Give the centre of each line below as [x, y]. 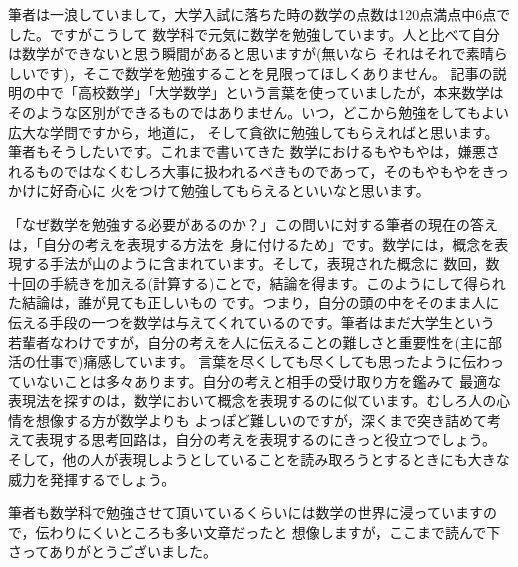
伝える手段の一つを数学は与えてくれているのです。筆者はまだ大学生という [251, 321]
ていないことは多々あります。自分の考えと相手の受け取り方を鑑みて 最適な [255, 380]
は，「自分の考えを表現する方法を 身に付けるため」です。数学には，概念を [251, 243]
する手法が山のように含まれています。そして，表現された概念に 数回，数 [260, 263]
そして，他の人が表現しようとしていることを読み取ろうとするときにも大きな [259, 459]
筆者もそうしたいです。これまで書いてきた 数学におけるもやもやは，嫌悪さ [254, 151]
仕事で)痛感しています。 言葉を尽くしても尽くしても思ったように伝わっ [270, 361]
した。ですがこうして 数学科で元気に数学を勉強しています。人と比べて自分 [254, 33]
